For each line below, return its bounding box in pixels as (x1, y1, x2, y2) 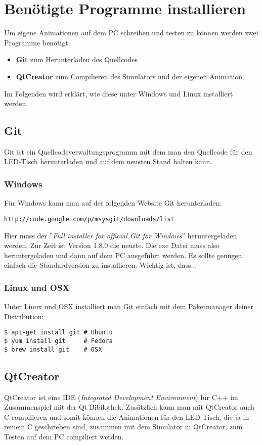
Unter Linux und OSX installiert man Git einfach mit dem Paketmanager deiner (4, 301, 254, 312)
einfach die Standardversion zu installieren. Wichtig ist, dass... (4, 260, 197, 270)
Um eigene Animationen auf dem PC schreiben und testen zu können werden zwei (4, 27, 258, 38)
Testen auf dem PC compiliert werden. (4, 431, 124, 441)
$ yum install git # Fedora (4, 337, 113, 344)
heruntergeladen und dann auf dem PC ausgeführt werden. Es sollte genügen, (4, 250, 244, 260)
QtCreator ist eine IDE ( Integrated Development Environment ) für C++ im (4, 391, 238, 402)
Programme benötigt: (4, 37, 70, 47)
